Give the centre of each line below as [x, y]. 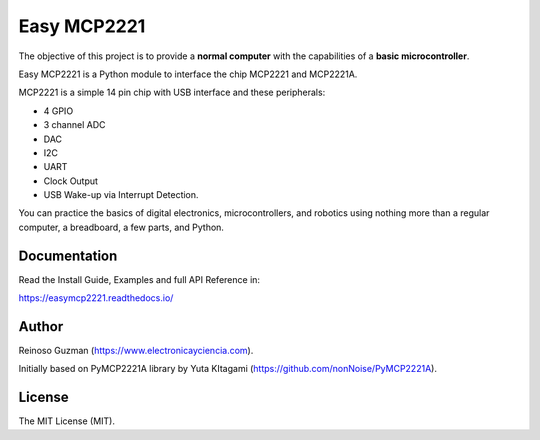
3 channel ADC [74, 125]
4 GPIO [58, 111]
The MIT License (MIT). [66, 421]
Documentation [68, 255]
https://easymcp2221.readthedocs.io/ [96, 298]
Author [41, 326]
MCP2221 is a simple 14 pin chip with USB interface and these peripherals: [172, 92]
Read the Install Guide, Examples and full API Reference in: [139, 279]
